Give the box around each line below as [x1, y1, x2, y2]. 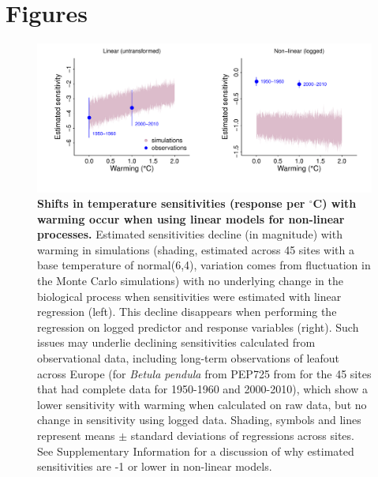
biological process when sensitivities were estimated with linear [37, 287, 342, 304]
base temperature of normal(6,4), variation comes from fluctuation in [37, 257, 371, 273]
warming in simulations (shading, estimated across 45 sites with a [37, 241, 354, 257]
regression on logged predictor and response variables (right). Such [37, 318, 359, 335]
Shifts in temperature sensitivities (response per [37, 195, 305, 212]
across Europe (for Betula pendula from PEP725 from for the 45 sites [37, 365, 372, 381]
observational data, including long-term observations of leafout [37, 350, 340, 366]
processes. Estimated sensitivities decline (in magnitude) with [37, 226, 342, 242]
